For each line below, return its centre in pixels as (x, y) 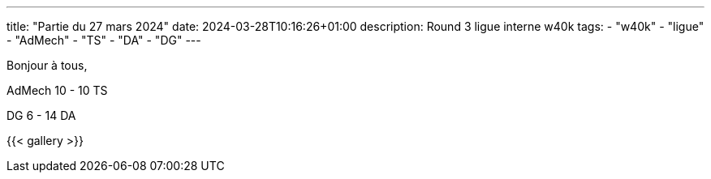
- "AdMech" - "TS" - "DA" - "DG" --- (104, 40)
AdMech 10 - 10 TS (57, 90)
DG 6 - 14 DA (41, 115)
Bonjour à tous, (47, 65)
